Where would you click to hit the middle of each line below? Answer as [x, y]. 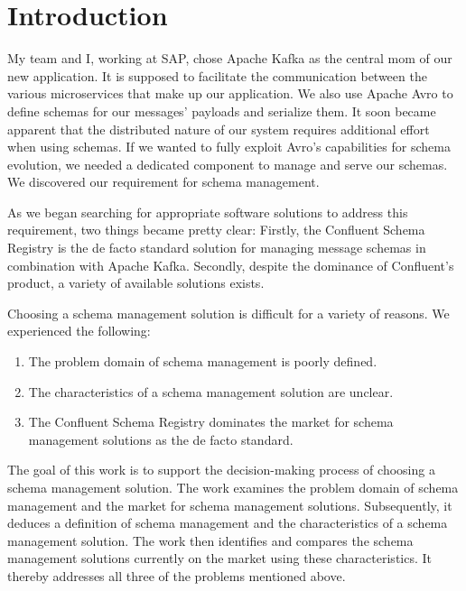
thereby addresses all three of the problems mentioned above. [177, 575]
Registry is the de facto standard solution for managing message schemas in [217, 248]
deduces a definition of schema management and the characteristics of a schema [228, 523]
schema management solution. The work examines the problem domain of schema [233, 487]
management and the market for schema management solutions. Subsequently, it [230, 505]
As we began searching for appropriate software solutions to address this [208, 212]
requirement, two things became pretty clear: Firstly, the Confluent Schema [216, 230]
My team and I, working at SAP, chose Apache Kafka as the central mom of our [230, 58]
